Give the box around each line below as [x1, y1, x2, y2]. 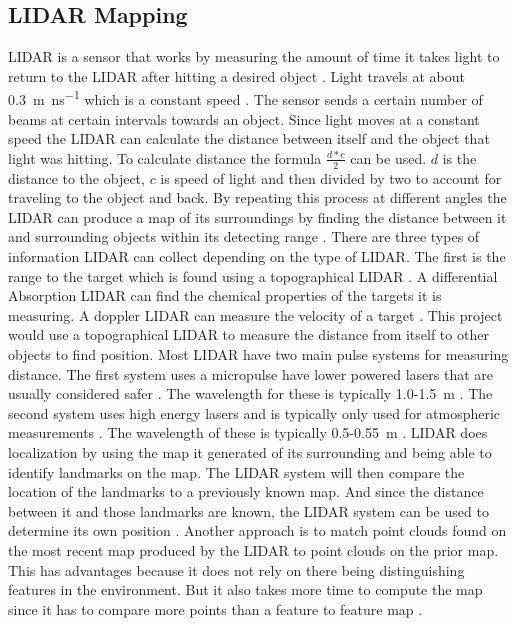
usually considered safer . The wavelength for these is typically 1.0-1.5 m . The [8, 383, 493, 404]
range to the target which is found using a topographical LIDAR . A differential [8, 265, 498, 286]
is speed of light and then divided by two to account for [160, 167, 502, 188]
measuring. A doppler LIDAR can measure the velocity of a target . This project [8, 304, 503, 325]
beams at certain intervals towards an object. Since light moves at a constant [8, 108, 480, 129]
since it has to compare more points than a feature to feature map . [8, 598, 423, 619]
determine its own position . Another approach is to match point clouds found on [8, 520, 507, 541]
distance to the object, [8, 167, 145, 188]
